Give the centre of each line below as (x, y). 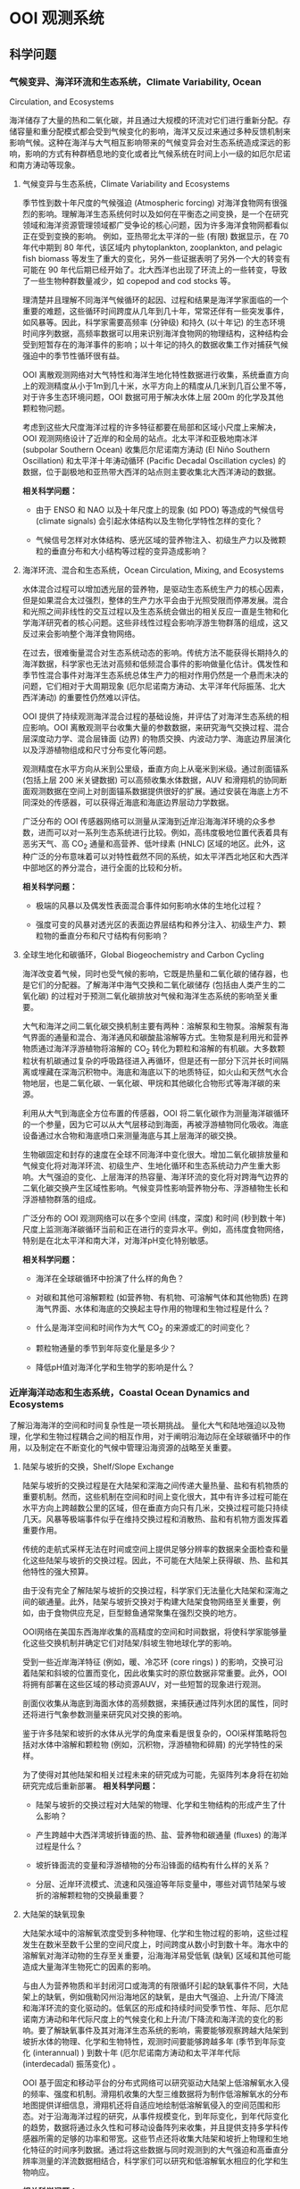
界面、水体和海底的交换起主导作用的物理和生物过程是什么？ (161, 1308)
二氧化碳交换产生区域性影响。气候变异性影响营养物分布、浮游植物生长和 (155, 1188)
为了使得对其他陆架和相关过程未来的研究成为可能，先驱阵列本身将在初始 (155, 1775)
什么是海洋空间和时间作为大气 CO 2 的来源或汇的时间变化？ (143, 1329)
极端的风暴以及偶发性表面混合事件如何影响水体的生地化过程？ (149, 905)
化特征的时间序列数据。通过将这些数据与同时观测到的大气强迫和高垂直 (151, 2150)
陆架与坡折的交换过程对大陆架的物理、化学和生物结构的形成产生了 (157, 1804)
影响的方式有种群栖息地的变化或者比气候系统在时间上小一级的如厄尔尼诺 (158, 154)
